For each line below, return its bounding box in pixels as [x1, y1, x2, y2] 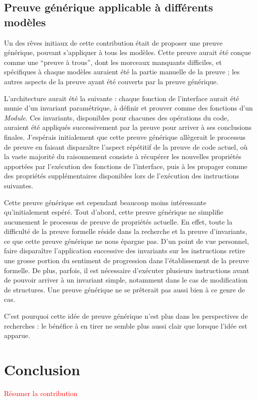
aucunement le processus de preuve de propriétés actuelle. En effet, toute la [4, 216, 233, 227]
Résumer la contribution [4, 388, 78, 398]
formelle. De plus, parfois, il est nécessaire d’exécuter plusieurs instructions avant [4, 265, 250, 275]
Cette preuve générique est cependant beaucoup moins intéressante [4, 197, 207, 207]
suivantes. [4, 180, 34, 190]
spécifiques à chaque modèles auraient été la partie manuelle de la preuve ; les [4, 66, 240, 77]
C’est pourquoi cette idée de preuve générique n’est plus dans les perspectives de [4, 311, 248, 321]
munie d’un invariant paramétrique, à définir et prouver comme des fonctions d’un [4, 103, 253, 113]
